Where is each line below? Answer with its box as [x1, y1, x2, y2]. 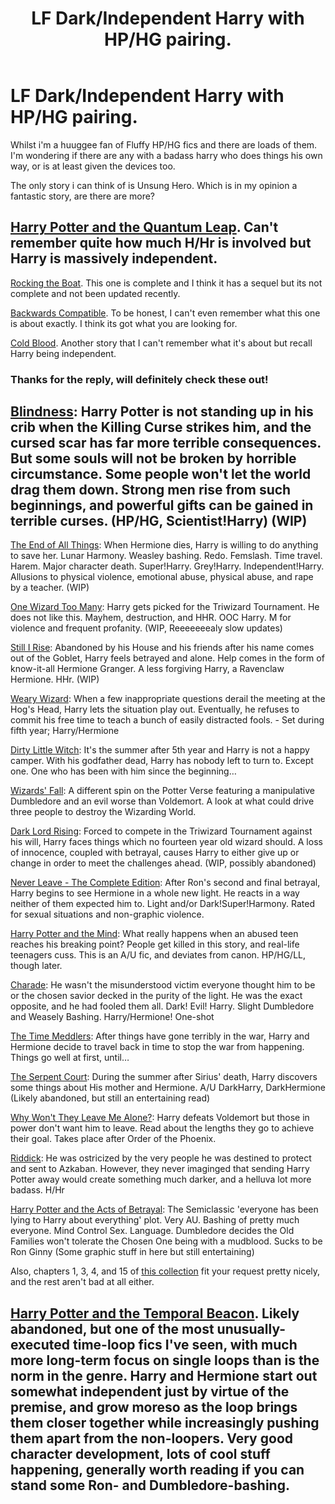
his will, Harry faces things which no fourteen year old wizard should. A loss [10, 836, 323, 848]
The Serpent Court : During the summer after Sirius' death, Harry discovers [10, 1071, 318, 1083]
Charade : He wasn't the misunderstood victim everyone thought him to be [10, 979, 316, 991]
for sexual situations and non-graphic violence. [10, 908, 205, 921]
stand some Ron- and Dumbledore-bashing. [10, 1477, 290, 1494]
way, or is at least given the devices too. [10, 160, 176, 172]
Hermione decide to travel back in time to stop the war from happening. [10, 1041, 305, 1053]
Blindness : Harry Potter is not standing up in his [10, 403, 314, 421]
